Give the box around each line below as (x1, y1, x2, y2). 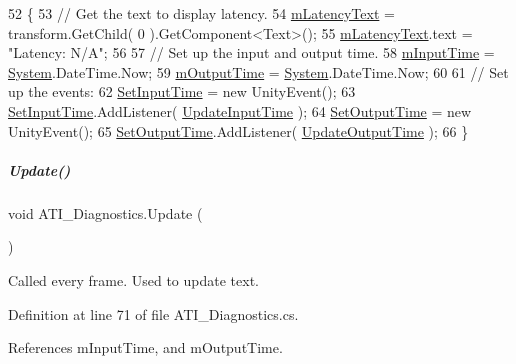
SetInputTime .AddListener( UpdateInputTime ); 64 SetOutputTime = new (8, 100, 472, 121)
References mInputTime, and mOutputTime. (8, 337, 283, 358)
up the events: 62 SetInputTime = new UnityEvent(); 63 (8, 81, 356, 102)
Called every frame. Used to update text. (8, 269, 259, 290)
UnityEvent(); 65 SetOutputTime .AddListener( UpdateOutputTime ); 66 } (8, 120, 469, 141)
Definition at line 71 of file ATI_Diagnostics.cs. (8, 303, 299, 324)
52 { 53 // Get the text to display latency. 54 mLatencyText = (8, 3, 395, 23)
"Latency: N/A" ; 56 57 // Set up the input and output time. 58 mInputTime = (8, 42, 495, 63)
